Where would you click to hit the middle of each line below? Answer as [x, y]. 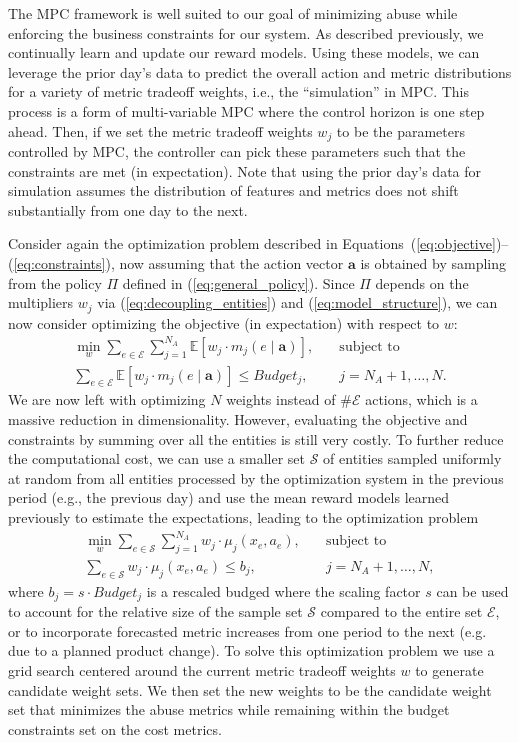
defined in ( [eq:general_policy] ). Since [238, 282]
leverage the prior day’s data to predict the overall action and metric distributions [260, 71]
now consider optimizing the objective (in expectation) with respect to [224, 322]
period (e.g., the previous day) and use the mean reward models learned [229, 497]
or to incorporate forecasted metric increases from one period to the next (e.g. [247, 630]
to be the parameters [400, 130]
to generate [449, 669]
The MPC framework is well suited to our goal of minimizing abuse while [233, 13]
